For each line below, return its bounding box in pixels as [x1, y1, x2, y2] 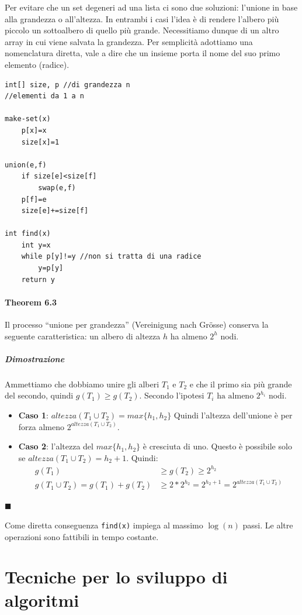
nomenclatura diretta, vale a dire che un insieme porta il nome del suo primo [5, 47, 280, 59]
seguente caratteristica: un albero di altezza [5, 329, 161, 342]
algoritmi [5, 587, 79, 611]
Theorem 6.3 [5, 296, 57, 308]
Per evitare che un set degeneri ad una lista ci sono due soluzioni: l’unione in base [5, 1, 298, 13]
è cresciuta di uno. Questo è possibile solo [143, 440, 292, 452]
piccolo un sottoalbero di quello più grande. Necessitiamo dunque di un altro [5, 24, 279, 36]
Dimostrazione [5, 352, 65, 365]
